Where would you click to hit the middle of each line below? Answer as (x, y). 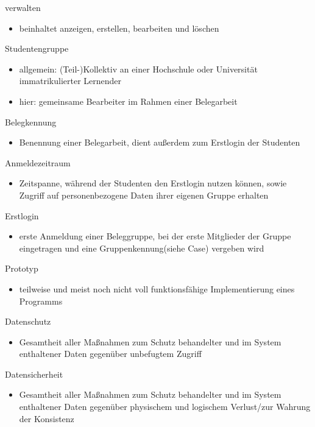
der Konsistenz (47, 418)
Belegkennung (31, 122)
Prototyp (22, 268)
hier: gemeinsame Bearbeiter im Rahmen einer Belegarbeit (128, 101)
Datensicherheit (34, 374)
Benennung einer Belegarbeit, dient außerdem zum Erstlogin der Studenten (160, 142)
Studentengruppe (37, 48)
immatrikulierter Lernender (70, 81)
